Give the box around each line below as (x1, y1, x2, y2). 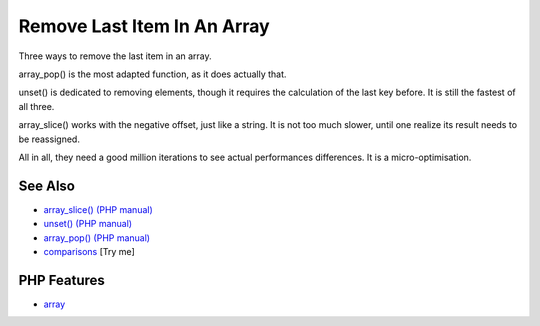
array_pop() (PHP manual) (43, 231, 150, 244)
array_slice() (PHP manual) (43, 203, 154, 215)
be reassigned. (18, 133, 80, 145)
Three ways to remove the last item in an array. (18, 50, 212, 62)
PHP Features (18, 271, 105, 289)
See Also (18, 177, 75, 194)
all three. (18, 100, 55, 112)
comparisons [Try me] (43, 245, 135, 257)
